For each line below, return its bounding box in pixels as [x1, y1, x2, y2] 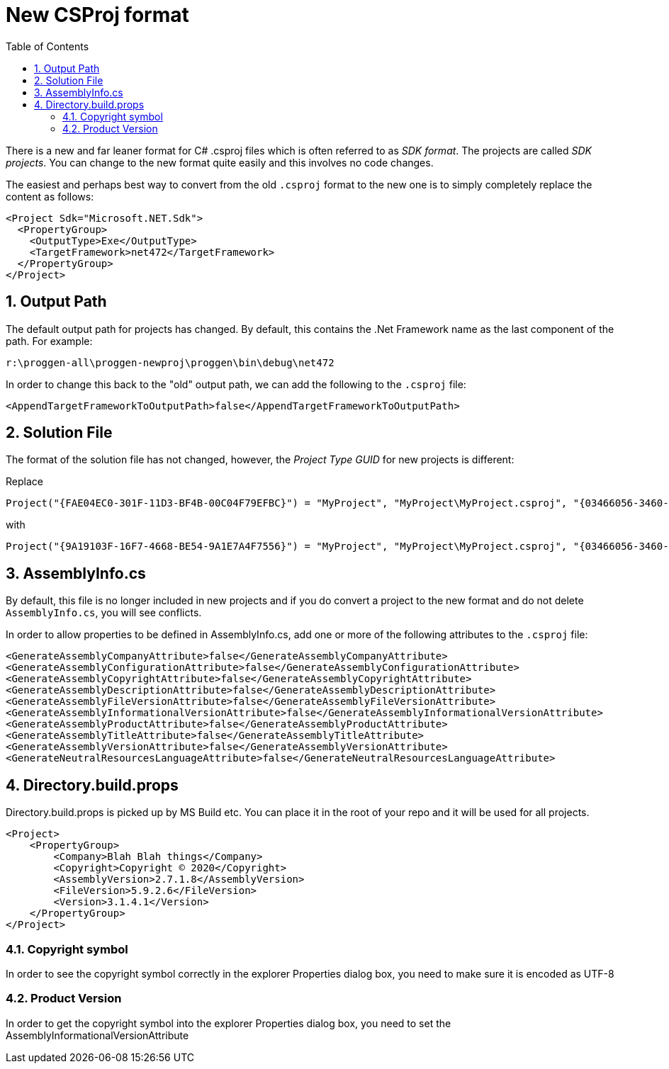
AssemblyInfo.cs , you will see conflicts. [6, 606, 202, 619]
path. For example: [6, 334, 93, 347]
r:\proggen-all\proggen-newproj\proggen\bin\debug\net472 [6, 356, 334, 368]
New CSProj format [6, 3, 189, 27]
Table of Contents [6, 40, 89, 52]
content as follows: [6, 190, 94, 203]
